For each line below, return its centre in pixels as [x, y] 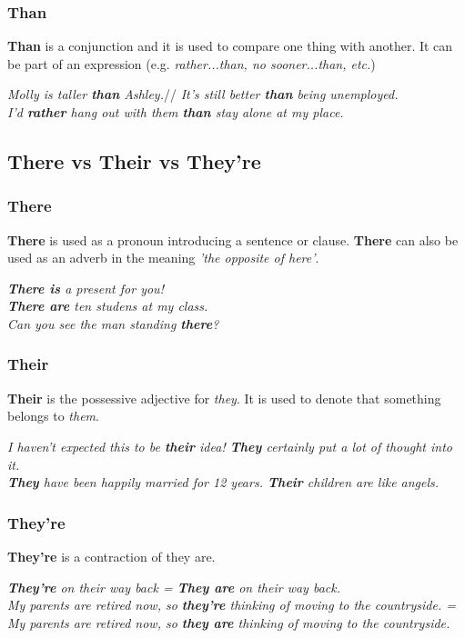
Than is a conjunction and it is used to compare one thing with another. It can [230, 46]
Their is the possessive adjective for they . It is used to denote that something [224, 398]
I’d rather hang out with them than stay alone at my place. [176, 112]
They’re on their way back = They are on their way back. [174, 587]
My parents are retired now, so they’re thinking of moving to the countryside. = [232, 605]
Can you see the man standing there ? [113, 323]
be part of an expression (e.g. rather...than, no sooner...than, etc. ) [192, 63]
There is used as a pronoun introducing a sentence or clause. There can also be [233, 239]
